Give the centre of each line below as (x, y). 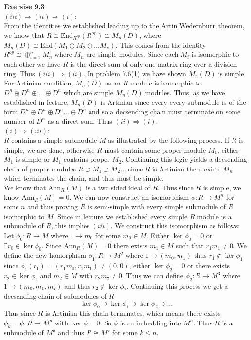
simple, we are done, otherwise (49, 149)
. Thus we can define (152, 276)
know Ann (19, 197)
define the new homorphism (45, 255)
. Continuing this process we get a (177, 285)
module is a (214, 216)
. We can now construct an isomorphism (129, 197)
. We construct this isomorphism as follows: (175, 226)
